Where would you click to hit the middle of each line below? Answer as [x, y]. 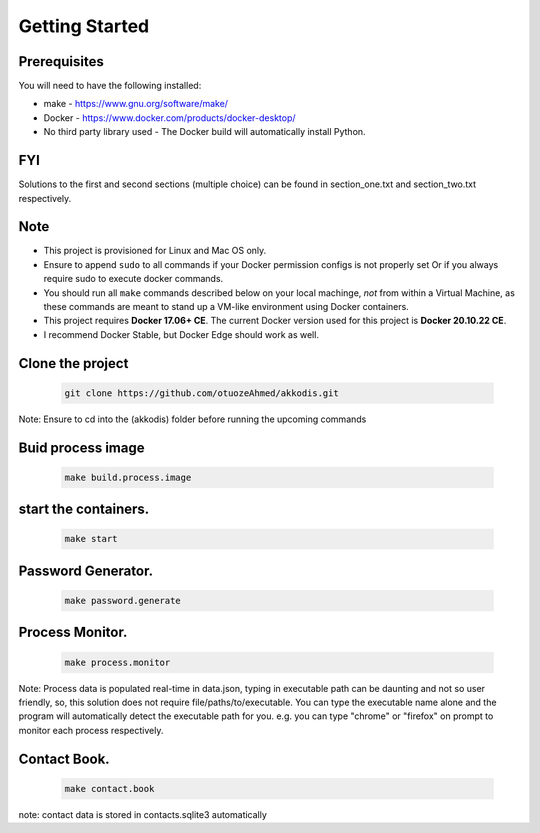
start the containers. [84, 509]
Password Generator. [86, 570]
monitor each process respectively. [91, 730]
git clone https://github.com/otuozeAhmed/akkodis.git [201, 393]
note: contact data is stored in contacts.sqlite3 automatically [142, 814]
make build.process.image [128, 477]
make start [91, 539]
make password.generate [123, 600]
